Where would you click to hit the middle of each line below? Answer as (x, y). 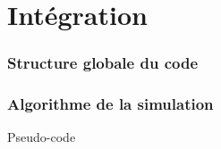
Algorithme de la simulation (110, 104)
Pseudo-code (42, 137)
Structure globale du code (103, 63)
